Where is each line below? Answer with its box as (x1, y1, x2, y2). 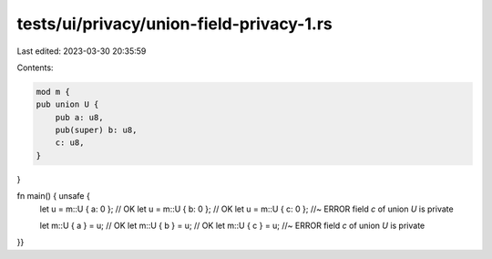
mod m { (36, 87, 70, 97)
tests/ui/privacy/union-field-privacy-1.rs (16, 14, 333, 34)
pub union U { (36, 99, 99, 109)
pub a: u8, (55, 112, 104, 122)
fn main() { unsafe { (16, 191, 90, 202)
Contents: (16, 62, 54, 73)
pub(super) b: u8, (55, 125, 138, 136)
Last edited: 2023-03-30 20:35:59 (16, 46, 147, 57)
